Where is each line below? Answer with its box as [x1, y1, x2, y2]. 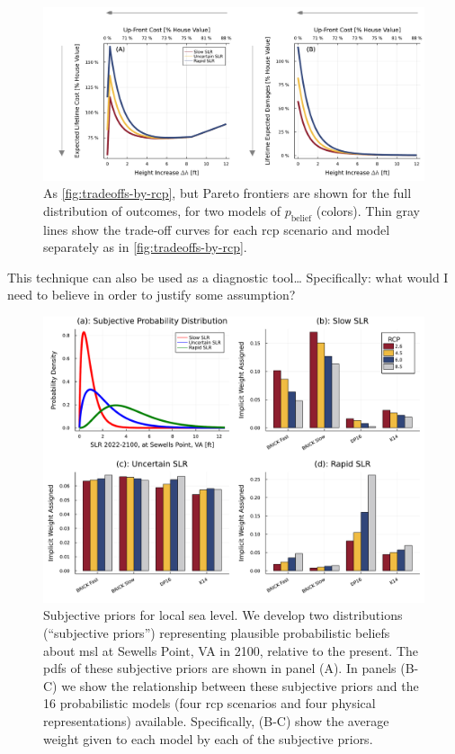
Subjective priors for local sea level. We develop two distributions [43, 606, 403, 624]
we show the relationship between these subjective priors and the [61, 676, 419, 695]
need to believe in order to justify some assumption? [7, 285, 296, 304]
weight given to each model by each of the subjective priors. [43, 729, 373, 748]
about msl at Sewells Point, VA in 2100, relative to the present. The [43, 641, 418, 660]
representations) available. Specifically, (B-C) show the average [43, 712, 389, 731]
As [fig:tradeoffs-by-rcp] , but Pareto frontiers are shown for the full [43, 184, 412, 202]
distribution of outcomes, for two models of [43, 201, 281, 220]
